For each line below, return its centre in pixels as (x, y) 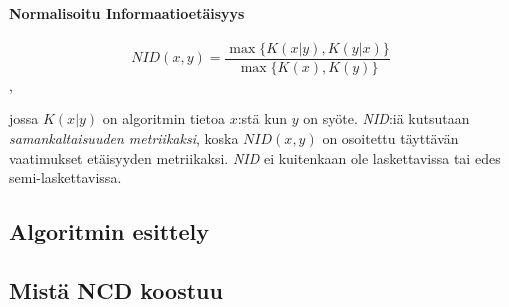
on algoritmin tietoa (163, 118)
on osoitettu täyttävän (390, 138)
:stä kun (262, 118)
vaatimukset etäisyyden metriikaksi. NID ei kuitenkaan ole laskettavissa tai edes (255, 157)
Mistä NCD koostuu (116, 290)
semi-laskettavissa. (65, 177)
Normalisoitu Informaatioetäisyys (127, 12)
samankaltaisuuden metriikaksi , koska (124, 138)
